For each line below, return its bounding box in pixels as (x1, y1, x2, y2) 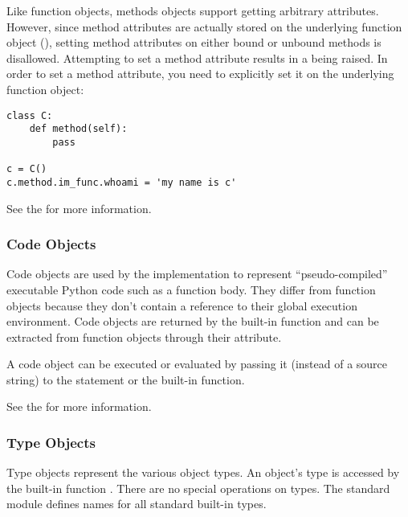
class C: (6, 109, 53, 121)
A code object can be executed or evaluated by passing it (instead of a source (6, 355, 388, 372)
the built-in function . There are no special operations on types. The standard (6, 479, 390, 496)
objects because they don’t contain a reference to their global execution (6, 297, 357, 314)
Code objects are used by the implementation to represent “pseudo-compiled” (6, 265, 388, 282)
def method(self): (29, 123, 128, 135)
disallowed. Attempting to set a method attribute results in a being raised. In (6, 49, 388, 66)
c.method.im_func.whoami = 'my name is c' (6, 176, 237, 188)
